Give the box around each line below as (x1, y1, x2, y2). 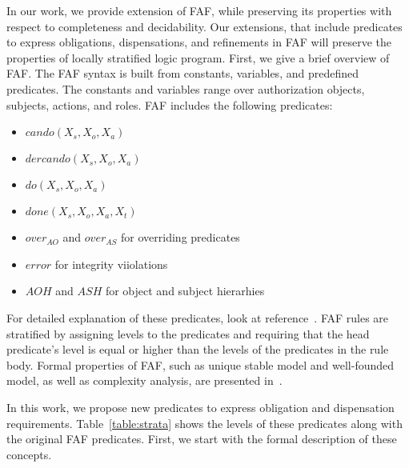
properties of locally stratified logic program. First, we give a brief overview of (6, 49, 390, 66)
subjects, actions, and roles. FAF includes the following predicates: (6, 96, 333, 113)
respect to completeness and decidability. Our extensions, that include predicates (6, 18, 403, 34)
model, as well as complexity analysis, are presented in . (6, 372, 283, 389)
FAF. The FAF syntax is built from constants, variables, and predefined (6, 65, 359, 82)
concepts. (6, 446, 52, 462)
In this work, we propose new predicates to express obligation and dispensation (6, 398, 395, 415)
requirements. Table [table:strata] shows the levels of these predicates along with (6, 414, 403, 431)
